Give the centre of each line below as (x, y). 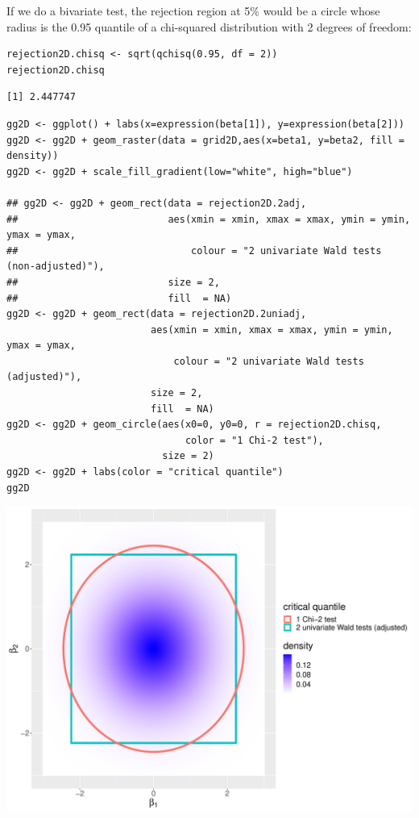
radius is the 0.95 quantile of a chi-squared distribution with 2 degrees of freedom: (209, 26)
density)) (33, 156)
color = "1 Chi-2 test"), (254, 440)
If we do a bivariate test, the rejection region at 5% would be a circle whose (193, 10)
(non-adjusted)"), (56, 267)
